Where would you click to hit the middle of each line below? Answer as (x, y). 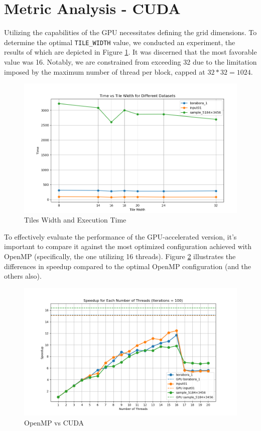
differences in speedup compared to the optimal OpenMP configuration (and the (128, 266)
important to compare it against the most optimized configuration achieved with (128, 246)
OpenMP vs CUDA (54, 422)
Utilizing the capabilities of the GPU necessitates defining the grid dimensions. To (130, 32)
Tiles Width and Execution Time (75, 220)
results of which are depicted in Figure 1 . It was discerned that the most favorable (130, 52)
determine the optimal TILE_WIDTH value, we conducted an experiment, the (120, 42)
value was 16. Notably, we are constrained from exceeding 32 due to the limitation (130, 61)
